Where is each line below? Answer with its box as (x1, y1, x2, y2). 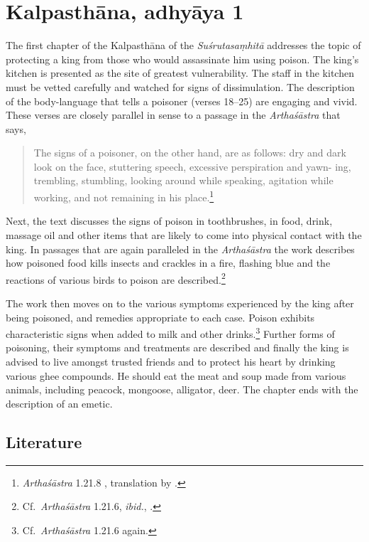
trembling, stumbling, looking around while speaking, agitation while (33, 173, 334, 188)
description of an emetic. (6, 395, 113, 410)
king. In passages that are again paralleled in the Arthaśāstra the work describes (6, 241, 355, 256)
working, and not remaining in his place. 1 (33, 188, 214, 204)
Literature (6, 430, 82, 452)
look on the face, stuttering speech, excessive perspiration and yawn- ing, (33, 159, 351, 174)
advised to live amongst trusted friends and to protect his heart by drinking (6, 354, 336, 368)
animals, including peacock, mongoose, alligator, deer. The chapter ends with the (6, 382, 358, 397)
